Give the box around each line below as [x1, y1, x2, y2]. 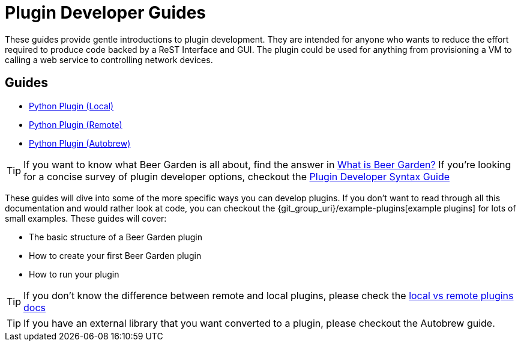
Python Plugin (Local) [29, 100, 114, 111]
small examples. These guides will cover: [5, 213, 167, 223]
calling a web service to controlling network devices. [5, 54, 213, 65]
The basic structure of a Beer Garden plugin [29, 231, 202, 242]
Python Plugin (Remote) [29, 119, 122, 130]
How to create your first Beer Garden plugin [29, 250, 202, 261]
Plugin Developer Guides [5, 2, 206, 23]
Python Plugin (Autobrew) [29, 138, 131, 148]
